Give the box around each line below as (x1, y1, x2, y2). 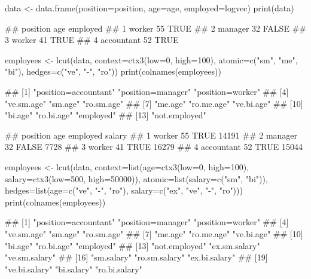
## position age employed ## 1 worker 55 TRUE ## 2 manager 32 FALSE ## (5, 22, 306, 34)
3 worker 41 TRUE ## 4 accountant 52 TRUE (5, 33, 179, 46)
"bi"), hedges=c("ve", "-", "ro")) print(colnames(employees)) (5, 65, 221, 78)
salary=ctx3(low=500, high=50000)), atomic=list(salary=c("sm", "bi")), (5, 172, 268, 185)
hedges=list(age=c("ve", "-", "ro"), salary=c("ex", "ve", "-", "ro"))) (5, 184, 243, 197)
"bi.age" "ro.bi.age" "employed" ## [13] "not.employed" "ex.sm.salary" (5, 239, 260, 252)
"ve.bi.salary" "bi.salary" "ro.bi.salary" (5, 262, 142, 275)
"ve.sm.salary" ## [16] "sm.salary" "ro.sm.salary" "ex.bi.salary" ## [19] (5, 251, 268, 263)
